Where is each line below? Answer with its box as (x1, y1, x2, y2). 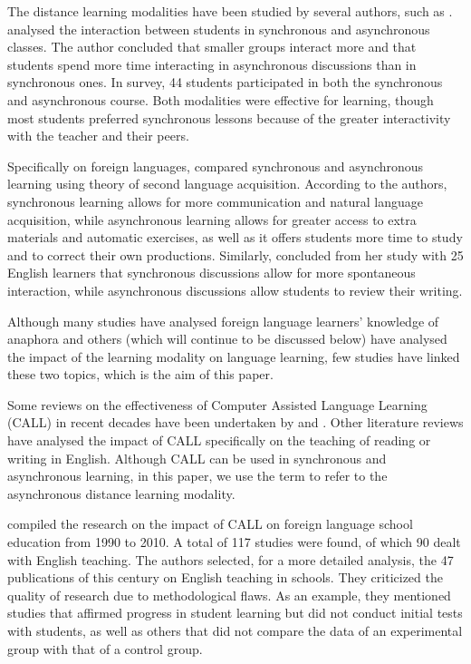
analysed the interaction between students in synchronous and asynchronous (7, 19, 430, 38)
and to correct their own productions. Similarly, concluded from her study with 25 (7, 245, 464, 264)
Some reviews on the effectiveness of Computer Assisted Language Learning (7, 395, 428, 414)
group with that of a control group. (7, 639, 203, 658)
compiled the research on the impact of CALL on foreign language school (7, 514, 413, 533)
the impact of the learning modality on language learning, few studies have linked (7, 347, 460, 366)
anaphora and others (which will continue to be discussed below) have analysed (7, 329, 447, 348)
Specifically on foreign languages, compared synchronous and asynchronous (7, 156, 424, 175)
